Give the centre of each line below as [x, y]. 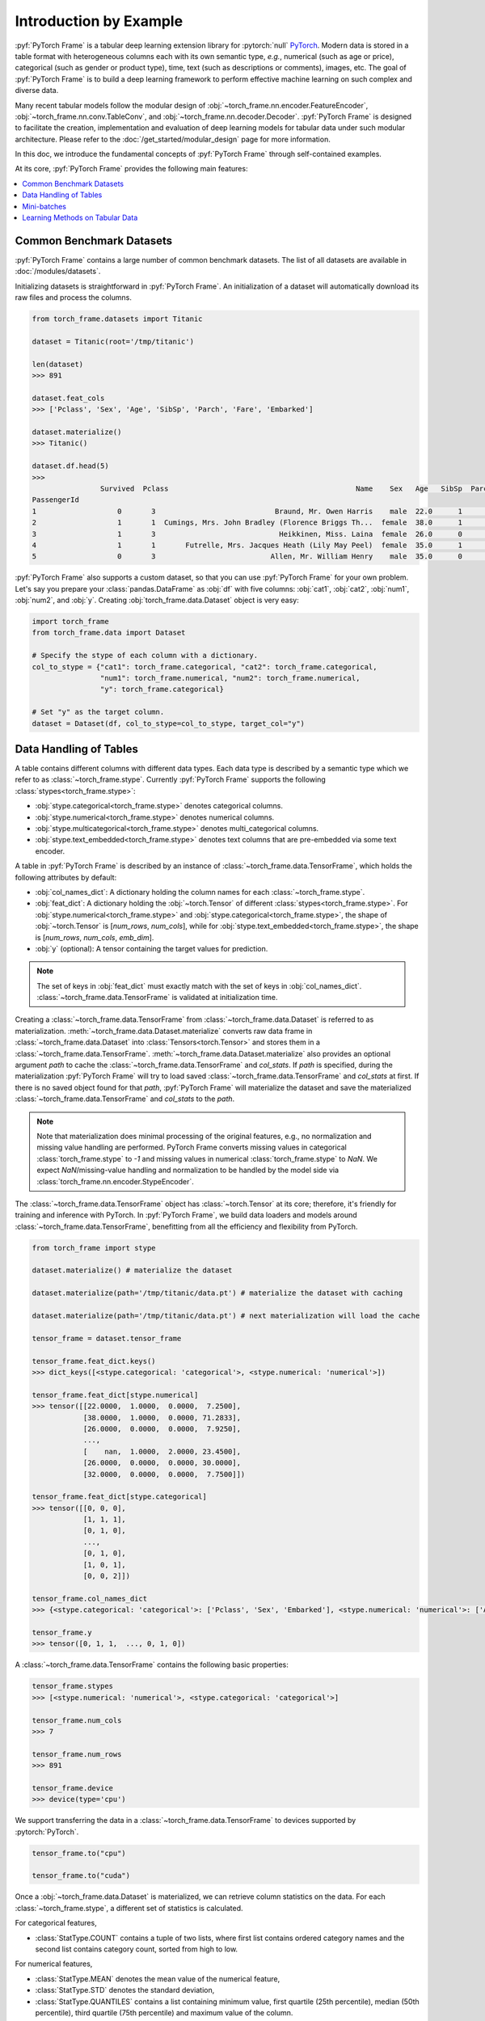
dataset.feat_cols [68, 398]
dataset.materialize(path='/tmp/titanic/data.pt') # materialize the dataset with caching [217, 1293]
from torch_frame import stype [94, 1248]
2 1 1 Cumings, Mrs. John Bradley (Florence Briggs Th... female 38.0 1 [247, 523]
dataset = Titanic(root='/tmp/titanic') [113, 341]
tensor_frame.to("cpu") [79, 1853]
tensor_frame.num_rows [77, 1754]
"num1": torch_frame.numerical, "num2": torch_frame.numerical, [230, 678]
